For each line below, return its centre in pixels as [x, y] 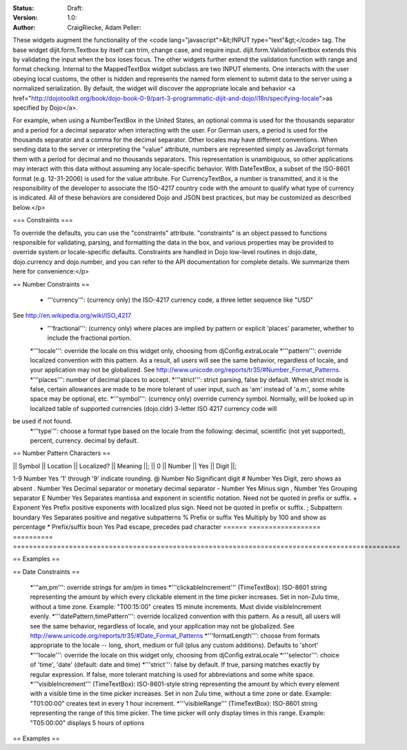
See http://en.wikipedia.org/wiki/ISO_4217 [72, 316]
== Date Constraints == [46, 571]
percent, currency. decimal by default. [84, 441]
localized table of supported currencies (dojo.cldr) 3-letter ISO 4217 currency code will [153, 408]
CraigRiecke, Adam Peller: [104, 27]
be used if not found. [42, 421]
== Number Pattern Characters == [62, 453]
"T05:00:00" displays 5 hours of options [87, 722]
